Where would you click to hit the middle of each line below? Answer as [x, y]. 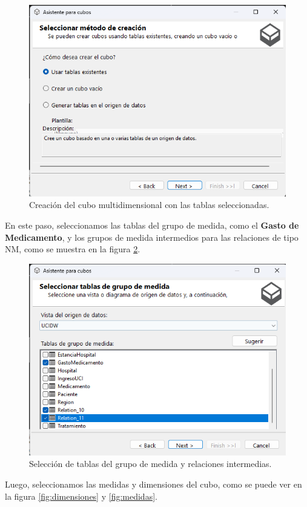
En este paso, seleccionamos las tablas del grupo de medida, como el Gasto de [152, 225]
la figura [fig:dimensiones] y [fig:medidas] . [81, 496]
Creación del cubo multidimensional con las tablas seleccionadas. [149, 205]
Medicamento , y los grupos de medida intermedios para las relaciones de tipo [152, 237]
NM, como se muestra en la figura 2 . [73, 249]
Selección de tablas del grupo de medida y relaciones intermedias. [150, 464]
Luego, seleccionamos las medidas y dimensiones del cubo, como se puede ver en [153, 484]
